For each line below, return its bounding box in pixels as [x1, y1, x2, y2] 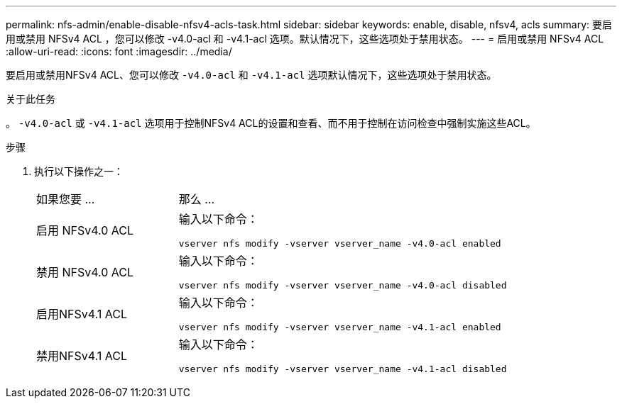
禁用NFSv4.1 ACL [36, 348, 128, 363]
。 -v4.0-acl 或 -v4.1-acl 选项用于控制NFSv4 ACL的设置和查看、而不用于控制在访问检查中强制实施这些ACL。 [6, 117, 536, 129]
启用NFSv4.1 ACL [36, 306, 128, 321]
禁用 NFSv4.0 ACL [36, 264, 134, 279]
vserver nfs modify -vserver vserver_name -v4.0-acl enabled [178, 238, 501, 249]
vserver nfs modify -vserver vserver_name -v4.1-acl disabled [178, 364, 507, 374]
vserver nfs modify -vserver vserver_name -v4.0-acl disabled [178, 280, 507, 291]
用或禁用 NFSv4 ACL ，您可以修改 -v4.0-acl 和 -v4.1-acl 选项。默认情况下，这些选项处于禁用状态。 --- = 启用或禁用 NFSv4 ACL [6, 33, 604, 45]
